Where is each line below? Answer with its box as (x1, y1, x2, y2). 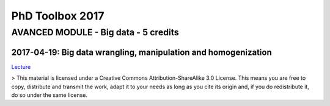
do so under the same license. (11, 91, 88, 99)
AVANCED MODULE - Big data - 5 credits (11, 27, 180, 38)
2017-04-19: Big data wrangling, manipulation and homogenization (11, 47, 272, 57)
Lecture (11, 63, 31, 70)
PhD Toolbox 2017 (11, 9, 105, 23)
